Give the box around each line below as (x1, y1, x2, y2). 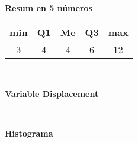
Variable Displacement (5, 87, 99, 100)
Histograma (5, 127, 53, 139)
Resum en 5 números (5, 2, 92, 14)
